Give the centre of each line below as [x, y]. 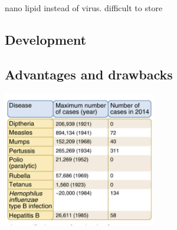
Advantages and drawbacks [89, 74]
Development [46, 39]
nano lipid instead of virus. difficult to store [84, 8]
